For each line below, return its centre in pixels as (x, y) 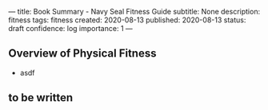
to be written (41, 98)
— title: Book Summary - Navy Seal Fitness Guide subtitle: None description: (134, 12)
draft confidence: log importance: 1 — (71, 28)
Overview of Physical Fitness (82, 54)
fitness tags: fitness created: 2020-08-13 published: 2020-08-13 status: (127, 20)
